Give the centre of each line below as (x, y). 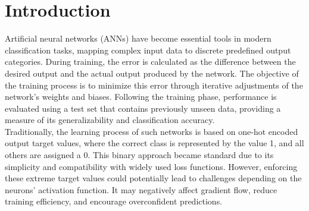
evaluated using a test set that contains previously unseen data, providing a (143, 108)
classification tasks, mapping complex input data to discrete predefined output (148, 50)
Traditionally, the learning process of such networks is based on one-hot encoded (152, 131)
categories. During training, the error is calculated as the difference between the (150, 62)
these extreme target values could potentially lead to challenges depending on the (153, 178)
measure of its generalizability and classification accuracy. (110, 120)
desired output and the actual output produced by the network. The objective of (152, 73)
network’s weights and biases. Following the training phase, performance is (141, 97)
